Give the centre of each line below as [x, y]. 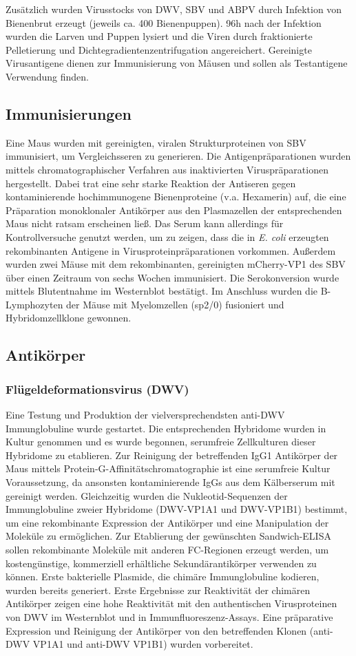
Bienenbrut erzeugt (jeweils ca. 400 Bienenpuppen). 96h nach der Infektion [164, 22]
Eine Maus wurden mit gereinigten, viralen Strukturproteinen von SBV [156, 142]
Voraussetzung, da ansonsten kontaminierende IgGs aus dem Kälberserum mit [170, 482]
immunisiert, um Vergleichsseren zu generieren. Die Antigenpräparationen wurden [178, 156]
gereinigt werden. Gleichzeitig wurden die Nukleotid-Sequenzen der [147, 495]
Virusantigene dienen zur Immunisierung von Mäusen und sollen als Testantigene [177, 63]
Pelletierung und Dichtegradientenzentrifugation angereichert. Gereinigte [159, 49]
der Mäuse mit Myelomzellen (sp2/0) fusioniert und [175, 304]
